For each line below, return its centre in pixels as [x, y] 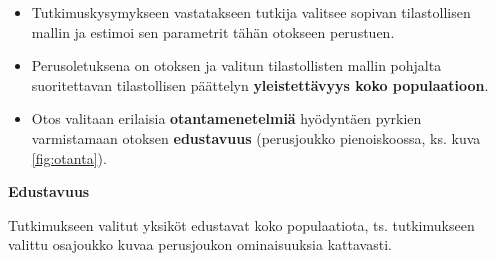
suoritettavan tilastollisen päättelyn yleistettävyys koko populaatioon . [260, 84]
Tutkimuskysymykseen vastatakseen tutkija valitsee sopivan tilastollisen [251, 12]
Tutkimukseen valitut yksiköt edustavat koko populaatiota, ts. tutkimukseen [241, 224]
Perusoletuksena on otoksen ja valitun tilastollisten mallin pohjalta [236, 65]
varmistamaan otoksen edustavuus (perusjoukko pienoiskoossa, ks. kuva [256, 137]
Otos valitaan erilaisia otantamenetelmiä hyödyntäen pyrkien [226, 118]
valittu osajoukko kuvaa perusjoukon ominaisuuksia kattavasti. [200, 244]
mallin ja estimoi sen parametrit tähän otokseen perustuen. [213, 31]
